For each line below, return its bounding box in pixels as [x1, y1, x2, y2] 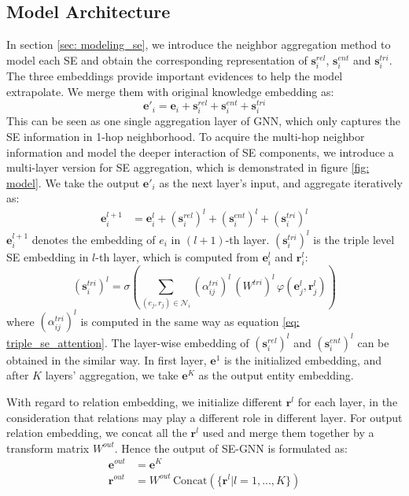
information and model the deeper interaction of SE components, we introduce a [6, 143, 394, 160]
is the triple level [313, 231, 395, 247]
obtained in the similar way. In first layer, [6, 351, 207, 368]
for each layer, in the [297, 394, 398, 410]
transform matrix [6, 439, 90, 456]
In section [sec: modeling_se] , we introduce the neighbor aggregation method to [6, 36, 391, 53]
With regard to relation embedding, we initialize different [6, 394, 282, 410]
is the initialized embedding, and [224, 351, 382, 368]
